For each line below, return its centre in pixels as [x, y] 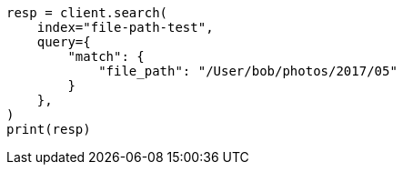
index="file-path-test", [125, 27]
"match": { [106, 56]
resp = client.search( [87, 13]
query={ [64, 42]
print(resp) [49, 129]
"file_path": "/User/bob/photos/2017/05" [248, 71]
